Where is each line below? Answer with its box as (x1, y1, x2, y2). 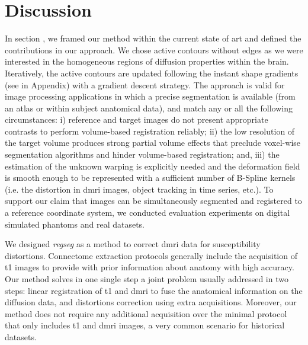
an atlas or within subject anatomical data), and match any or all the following (5, 101, 293, 114)
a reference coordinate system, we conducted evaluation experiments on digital (5, 206, 290, 219)
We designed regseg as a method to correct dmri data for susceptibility (5, 238, 261, 250)
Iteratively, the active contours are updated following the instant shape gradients (5, 66, 299, 79)
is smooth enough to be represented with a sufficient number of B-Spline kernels (5, 171, 296, 184)
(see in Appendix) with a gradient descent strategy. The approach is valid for (5, 78, 285, 91)
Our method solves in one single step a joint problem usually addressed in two (5, 273, 288, 285)
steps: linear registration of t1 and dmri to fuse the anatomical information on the (5, 284, 303, 296)
